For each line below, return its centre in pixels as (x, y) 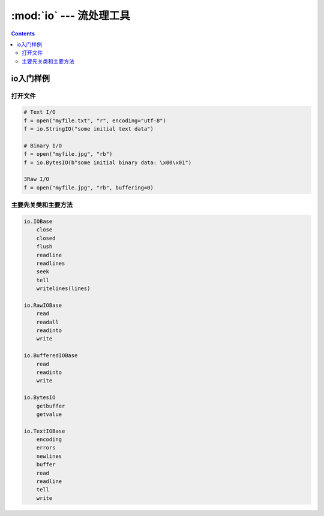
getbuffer (51, 406)
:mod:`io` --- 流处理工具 (70, 16)
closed (46, 238)
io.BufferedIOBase (51, 356)
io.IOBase (38, 221)
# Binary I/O (43, 146)
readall (48, 322)
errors (46, 448)
